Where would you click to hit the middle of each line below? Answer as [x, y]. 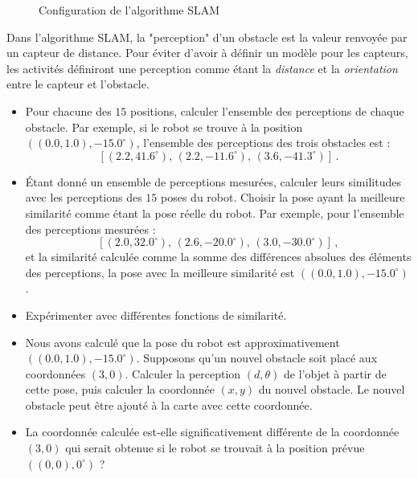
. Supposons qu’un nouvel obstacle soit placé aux [257, 358]
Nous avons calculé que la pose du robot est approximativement [182, 342]
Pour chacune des [68, 110]
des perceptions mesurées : [90, 229]
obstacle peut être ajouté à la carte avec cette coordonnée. [169, 404]
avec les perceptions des [84, 197]
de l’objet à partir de [335, 373]
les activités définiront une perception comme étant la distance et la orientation [202, 68]
